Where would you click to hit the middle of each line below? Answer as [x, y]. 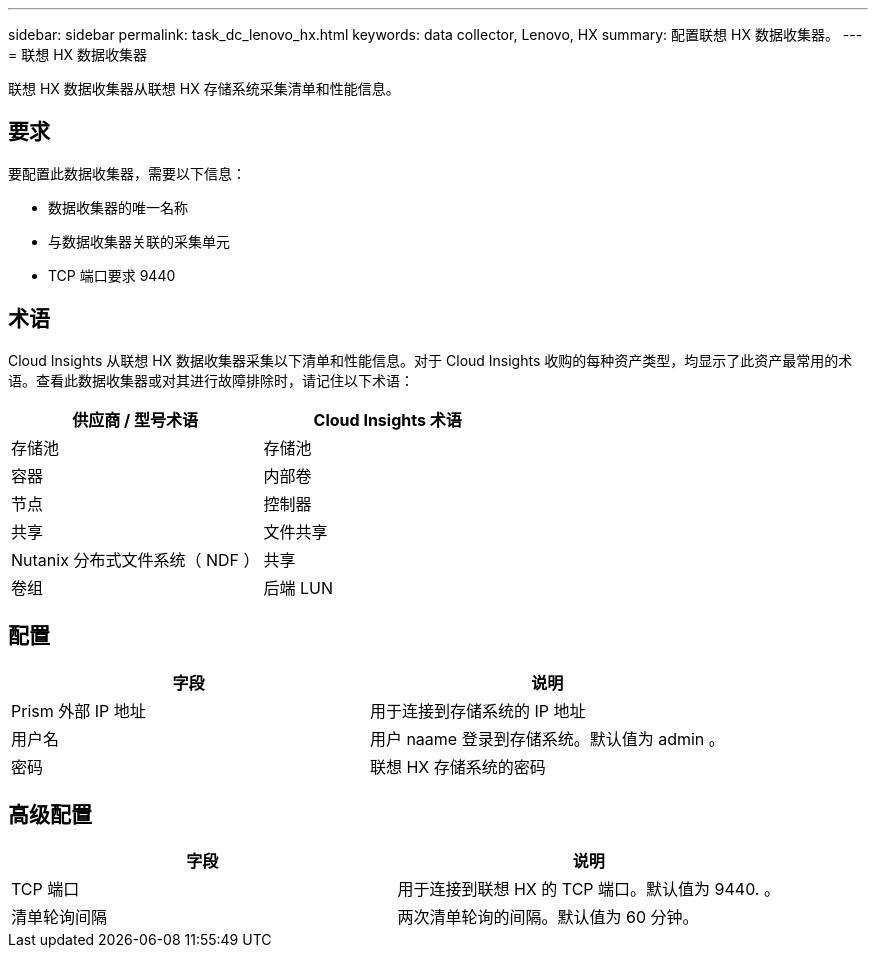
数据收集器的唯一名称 [118, 207]
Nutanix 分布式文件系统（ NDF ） [135, 559]
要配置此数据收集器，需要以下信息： [127, 173]
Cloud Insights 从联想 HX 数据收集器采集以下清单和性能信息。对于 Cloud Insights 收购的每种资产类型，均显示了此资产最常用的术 [430, 360]
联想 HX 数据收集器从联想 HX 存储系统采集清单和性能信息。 [204, 88]
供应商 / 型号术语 [135, 419]
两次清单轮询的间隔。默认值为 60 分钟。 [548, 917]
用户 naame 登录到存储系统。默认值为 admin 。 [547, 738]
